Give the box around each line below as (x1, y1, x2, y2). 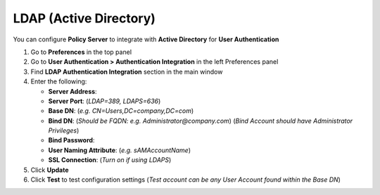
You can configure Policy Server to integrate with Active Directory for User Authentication (13, 35, 279, 43)
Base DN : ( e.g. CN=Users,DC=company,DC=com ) (48, 107, 194, 115)
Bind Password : (48, 136, 95, 144)
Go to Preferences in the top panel (30, 48, 132, 56)
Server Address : (48, 87, 98, 95)
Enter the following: (30, 77, 87, 86)
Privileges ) (48, 126, 80, 135)
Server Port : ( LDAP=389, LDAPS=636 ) (48, 97, 161, 105)
